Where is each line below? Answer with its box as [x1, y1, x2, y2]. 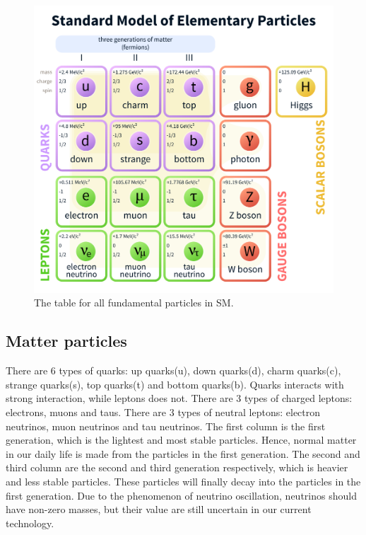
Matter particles [6, 330, 127, 352]
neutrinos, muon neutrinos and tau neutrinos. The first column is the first [6, 418, 326, 433]
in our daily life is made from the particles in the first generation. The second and [6, 446, 360, 461]
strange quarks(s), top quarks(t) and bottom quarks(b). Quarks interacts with [6, 376, 344, 391]
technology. [6, 515, 54, 530]
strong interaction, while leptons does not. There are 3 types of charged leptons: [6, 391, 353, 405]
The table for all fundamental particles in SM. [34, 295, 234, 310]
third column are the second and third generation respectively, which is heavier [6, 460, 348, 475]
